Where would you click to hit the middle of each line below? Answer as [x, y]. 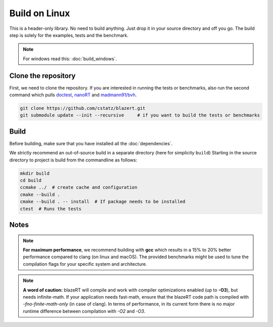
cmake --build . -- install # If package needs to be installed [103, 202]
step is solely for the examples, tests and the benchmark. [69, 35]
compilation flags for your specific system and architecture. [85, 264]
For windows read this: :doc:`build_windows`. [70, 59]
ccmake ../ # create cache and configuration [79, 188]
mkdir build [35, 173]
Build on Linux [40, 13]
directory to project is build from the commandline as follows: [73, 160]
